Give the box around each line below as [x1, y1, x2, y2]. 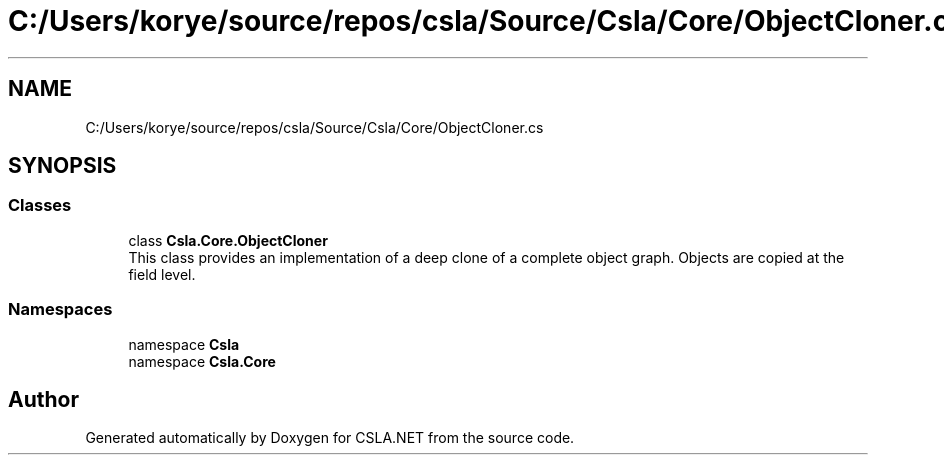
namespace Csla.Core [128, 352, 276, 370]
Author [8, 386, 79, 412]
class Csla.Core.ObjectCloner [128, 231, 328, 249]
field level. [128, 265, 196, 283]
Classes [8, 195, 72, 216]
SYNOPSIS [8, 153, 117, 179]
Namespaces [8, 299, 113, 320]
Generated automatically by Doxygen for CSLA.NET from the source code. [85, 429, 575, 447]
